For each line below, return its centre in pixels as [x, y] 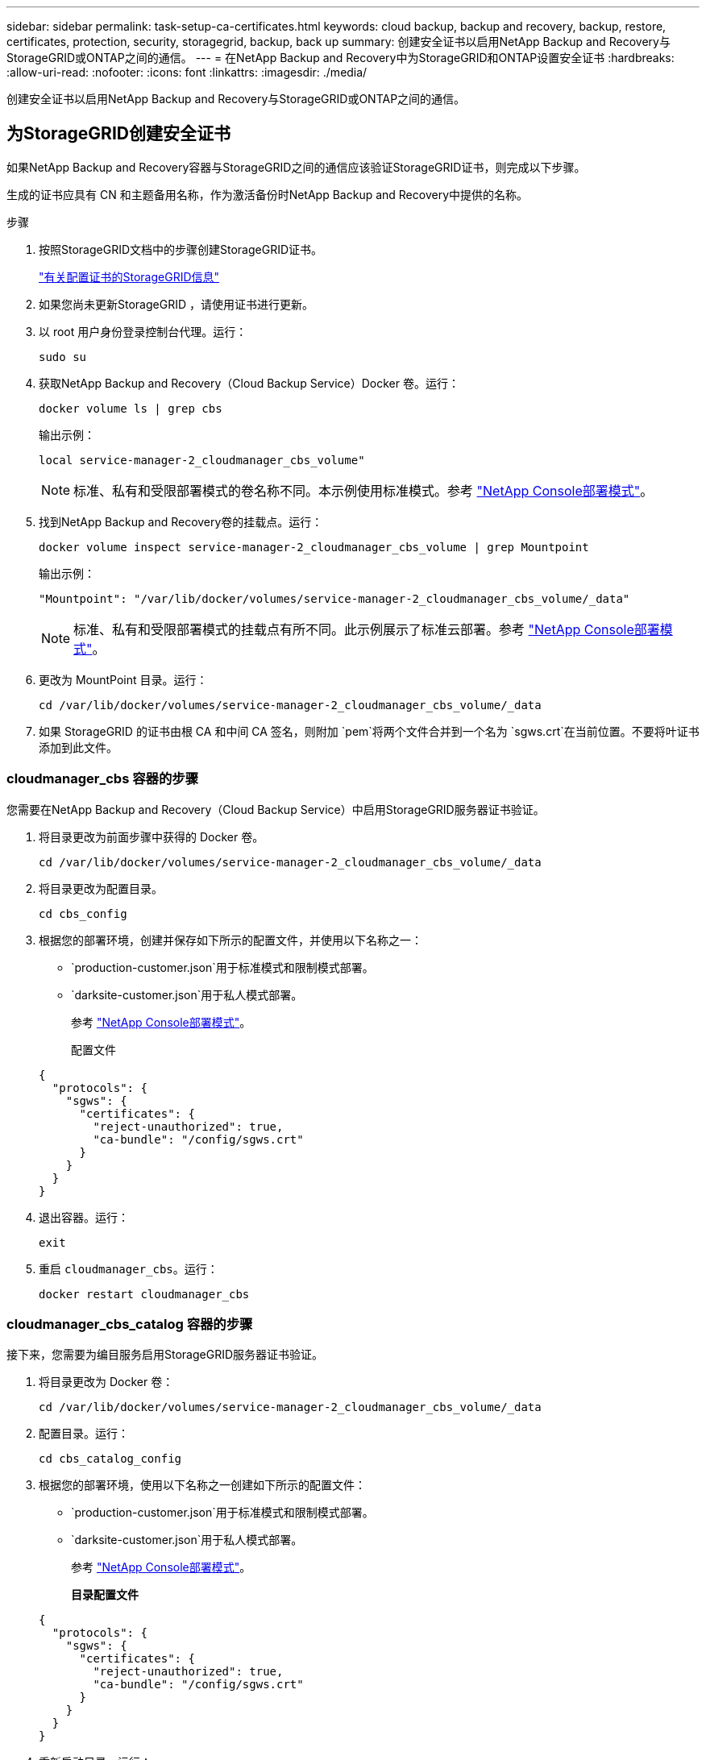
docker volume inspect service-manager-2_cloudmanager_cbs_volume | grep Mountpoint [314, 547]
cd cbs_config [83, 913]
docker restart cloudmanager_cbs [144, 1294]
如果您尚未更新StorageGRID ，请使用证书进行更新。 [176, 304]
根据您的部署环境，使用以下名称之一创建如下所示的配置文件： [202, 1485]
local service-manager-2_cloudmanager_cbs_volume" [202, 460]
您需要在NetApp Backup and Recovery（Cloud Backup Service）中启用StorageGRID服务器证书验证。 [276, 809]
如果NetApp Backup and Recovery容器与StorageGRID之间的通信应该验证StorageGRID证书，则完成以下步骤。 [296, 167]
